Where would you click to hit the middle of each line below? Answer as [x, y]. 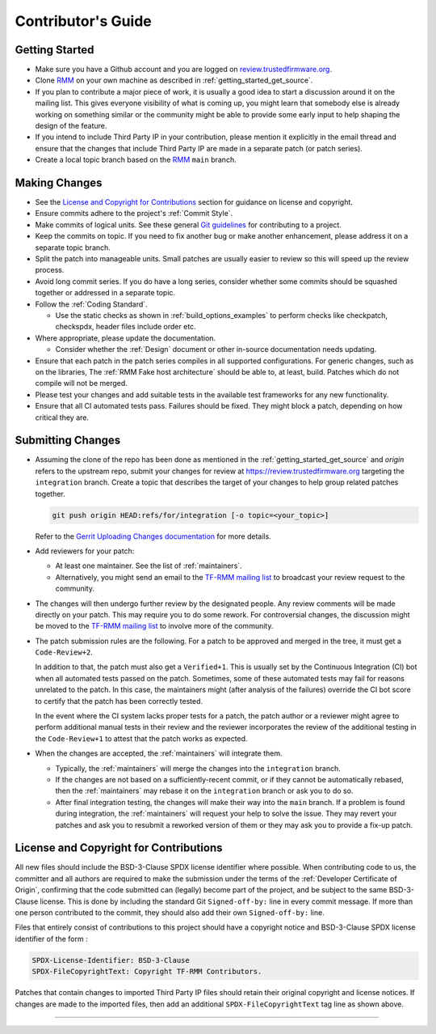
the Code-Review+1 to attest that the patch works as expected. [141, 738]
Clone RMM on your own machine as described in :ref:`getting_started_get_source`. [174, 80]
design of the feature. [71, 126]
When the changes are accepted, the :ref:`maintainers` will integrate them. [159, 753]
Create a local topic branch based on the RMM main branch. [136, 160]
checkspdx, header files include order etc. [126, 327]
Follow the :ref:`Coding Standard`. [92, 304]
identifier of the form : [51, 939]
